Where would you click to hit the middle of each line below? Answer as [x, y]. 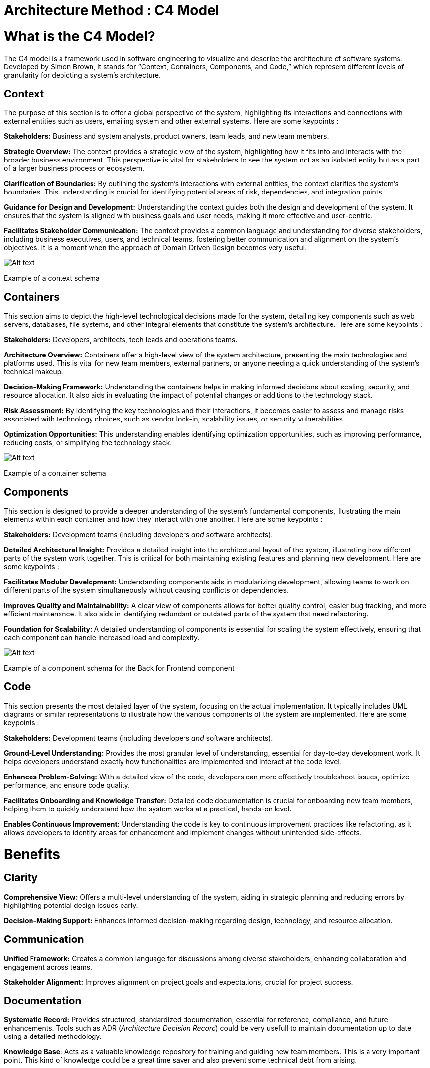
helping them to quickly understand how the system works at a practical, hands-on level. [148, 809]
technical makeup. [34, 372]
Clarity [21, 878]
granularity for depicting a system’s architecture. [83, 75]
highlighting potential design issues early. [71, 905]
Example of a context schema [52, 278]
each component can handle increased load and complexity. [102, 638]
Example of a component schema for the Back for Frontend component [119, 668]
